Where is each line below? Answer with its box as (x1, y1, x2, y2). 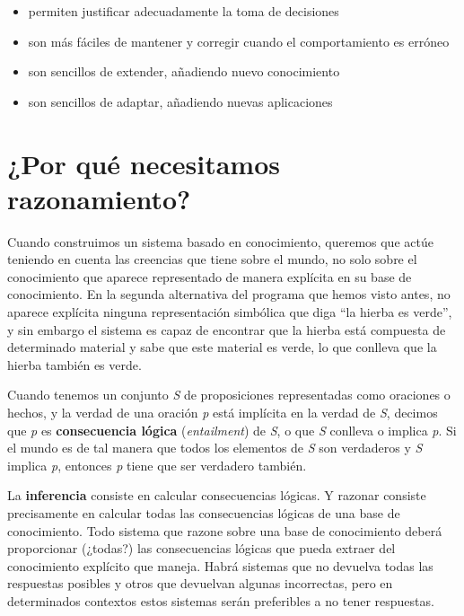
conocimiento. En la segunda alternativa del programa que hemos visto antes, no (7, 285, 451, 304)
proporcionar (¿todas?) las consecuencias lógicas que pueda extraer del (7, 539, 396, 558)
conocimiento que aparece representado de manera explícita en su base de (7, 267, 412, 286)
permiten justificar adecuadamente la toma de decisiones (28, 2, 339, 20)
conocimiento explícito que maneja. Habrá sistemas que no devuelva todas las (7, 556, 433, 575)
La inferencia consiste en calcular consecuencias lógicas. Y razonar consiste (7, 486, 426, 505)
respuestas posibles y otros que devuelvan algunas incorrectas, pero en (7, 574, 393, 593)
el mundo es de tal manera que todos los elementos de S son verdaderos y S (7, 438, 423, 457)
